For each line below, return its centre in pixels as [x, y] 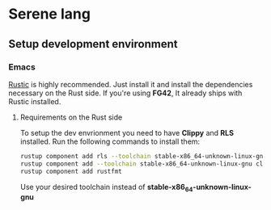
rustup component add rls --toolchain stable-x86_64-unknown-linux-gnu [143, 156]
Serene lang [50, 14]
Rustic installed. [35, 101]
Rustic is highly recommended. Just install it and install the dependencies [131, 84]
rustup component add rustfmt [71, 171]
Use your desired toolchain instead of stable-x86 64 [106, 188]
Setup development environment [93, 44]
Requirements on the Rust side [71, 117]
